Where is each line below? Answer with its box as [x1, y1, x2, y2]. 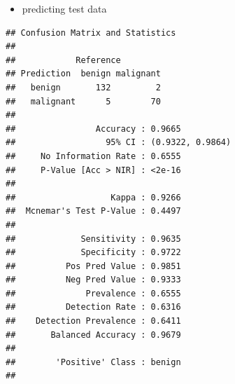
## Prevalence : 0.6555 [6, 288, 181, 299]
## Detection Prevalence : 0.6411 [6, 316, 181, 327]
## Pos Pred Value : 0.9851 [6, 261, 181, 271]
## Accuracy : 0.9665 [6, 123, 181, 134]
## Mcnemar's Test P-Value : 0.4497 [6, 206, 181, 217]
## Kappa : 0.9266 [6, 192, 181, 203]
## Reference [6, 55, 121, 65]
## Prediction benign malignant [6, 69, 161, 79]
